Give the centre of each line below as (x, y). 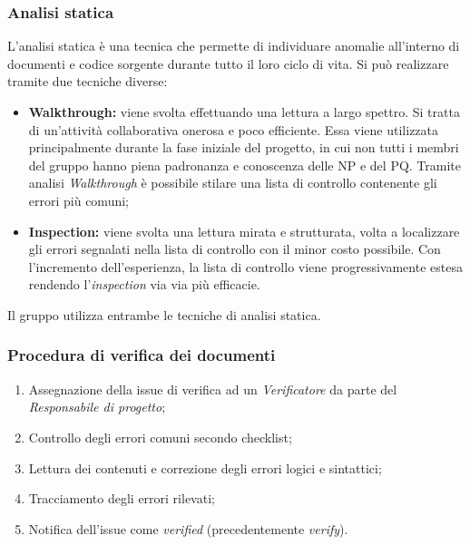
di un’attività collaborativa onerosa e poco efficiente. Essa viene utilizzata (234, 129)
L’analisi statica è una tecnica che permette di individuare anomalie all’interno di (234, 46)
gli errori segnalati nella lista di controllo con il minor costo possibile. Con (235, 249)
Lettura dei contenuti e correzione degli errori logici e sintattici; (205, 467)
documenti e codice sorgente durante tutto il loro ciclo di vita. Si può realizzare (228, 63)
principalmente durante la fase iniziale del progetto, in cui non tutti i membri (244, 147)
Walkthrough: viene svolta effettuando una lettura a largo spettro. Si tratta (244, 112)
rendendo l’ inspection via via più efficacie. (144, 284)
